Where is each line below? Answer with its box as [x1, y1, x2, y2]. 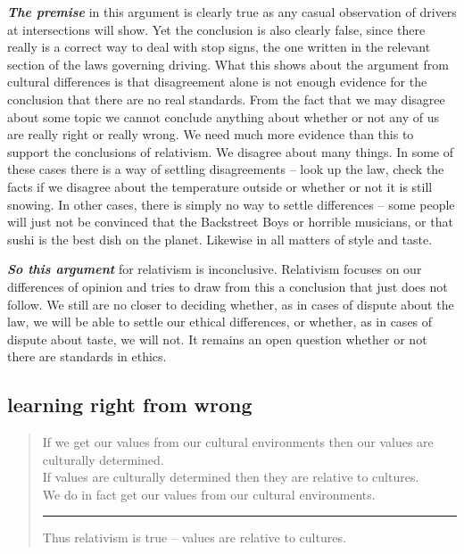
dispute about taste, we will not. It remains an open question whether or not [7, 329, 427, 348]
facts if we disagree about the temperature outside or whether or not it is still [7, 177, 433, 195]
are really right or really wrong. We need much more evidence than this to [7, 125, 414, 144]
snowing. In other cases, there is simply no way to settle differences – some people [7, 194, 455, 213]
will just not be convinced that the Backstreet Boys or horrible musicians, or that [7, 212, 453, 231]
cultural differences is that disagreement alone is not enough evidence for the [7, 72, 427, 91]
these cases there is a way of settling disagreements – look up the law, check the [7, 160, 444, 178]
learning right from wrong [7, 391, 253, 418]
